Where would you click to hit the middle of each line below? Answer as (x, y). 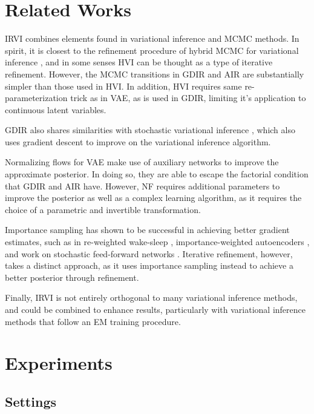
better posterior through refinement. (72, 277)
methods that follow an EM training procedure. (93, 321)
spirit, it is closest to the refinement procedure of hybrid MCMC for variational (152, 50)
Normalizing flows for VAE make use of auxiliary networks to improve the (142, 162)
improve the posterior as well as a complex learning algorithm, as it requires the (153, 198)
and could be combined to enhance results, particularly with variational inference (155, 309)
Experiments (59, 363)
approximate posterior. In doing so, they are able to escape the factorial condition (157, 174)
